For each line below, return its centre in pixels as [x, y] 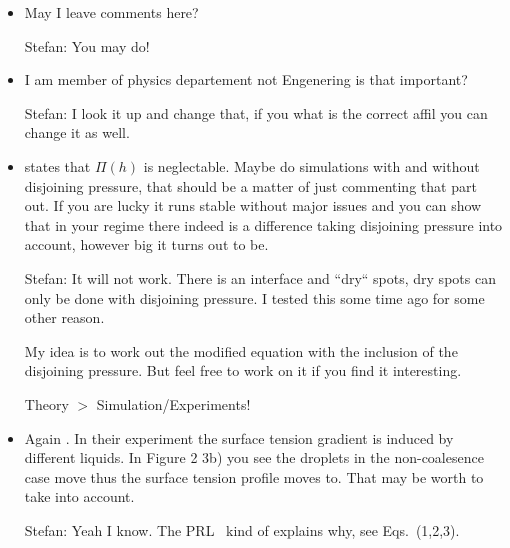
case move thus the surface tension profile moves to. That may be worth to [254, 476]
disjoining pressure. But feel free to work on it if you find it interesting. [243, 370]
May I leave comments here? [111, 12]
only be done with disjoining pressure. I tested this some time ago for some [254, 297]
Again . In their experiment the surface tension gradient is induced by [239, 437]
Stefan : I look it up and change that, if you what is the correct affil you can [256, 112]
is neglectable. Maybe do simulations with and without [311, 165]
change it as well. [77, 132]
